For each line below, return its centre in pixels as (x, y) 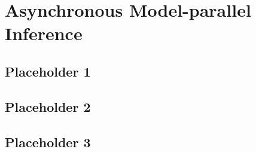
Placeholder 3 (48, 142)
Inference (44, 33)
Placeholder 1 (48, 71)
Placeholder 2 (48, 106)
